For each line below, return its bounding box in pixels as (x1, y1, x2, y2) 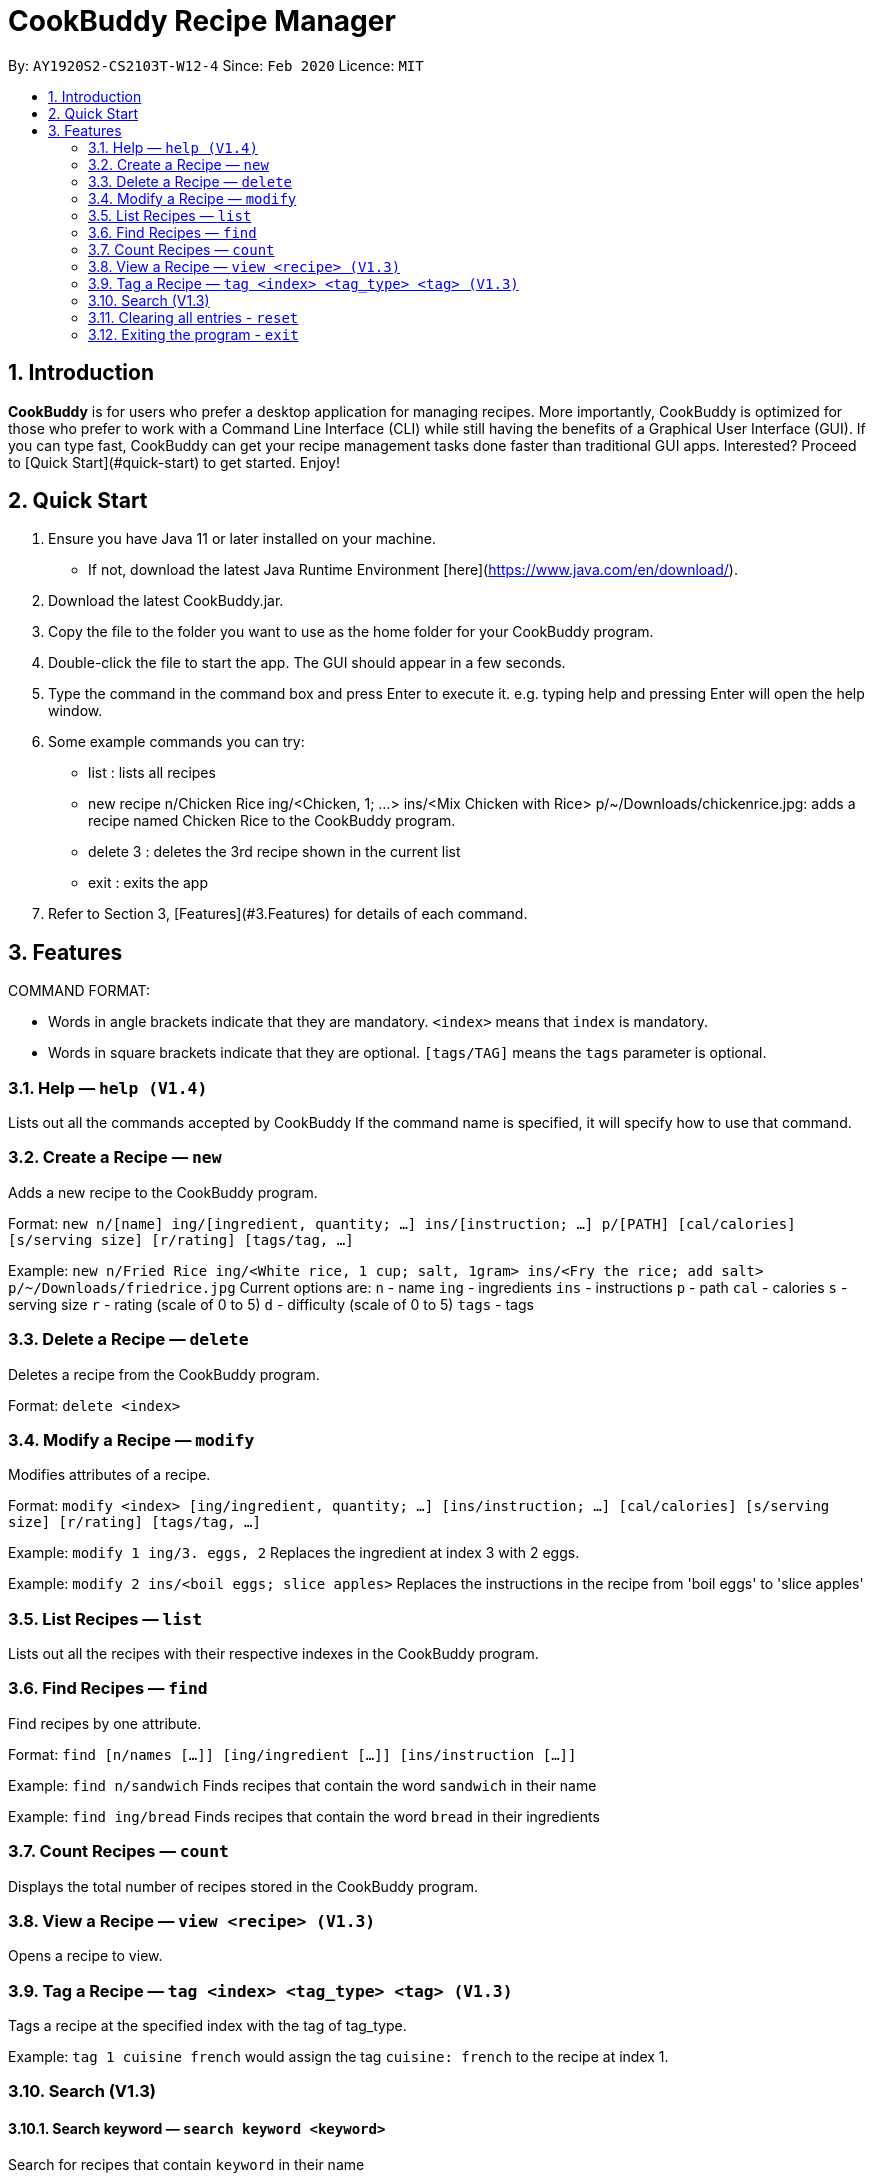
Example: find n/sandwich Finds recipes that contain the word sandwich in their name (8, 1776, 597, 1794)
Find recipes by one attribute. (8, 1714, 202, 1732)
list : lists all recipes (88, 764, 216, 782)
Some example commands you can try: (48, 733, 305, 751)
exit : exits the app (88, 874, 208, 892)
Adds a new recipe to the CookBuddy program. (8, 1183, 318, 1201)
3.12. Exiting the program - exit (88, 325, 299, 343)
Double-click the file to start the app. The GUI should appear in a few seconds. (48, 654, 566, 672)
